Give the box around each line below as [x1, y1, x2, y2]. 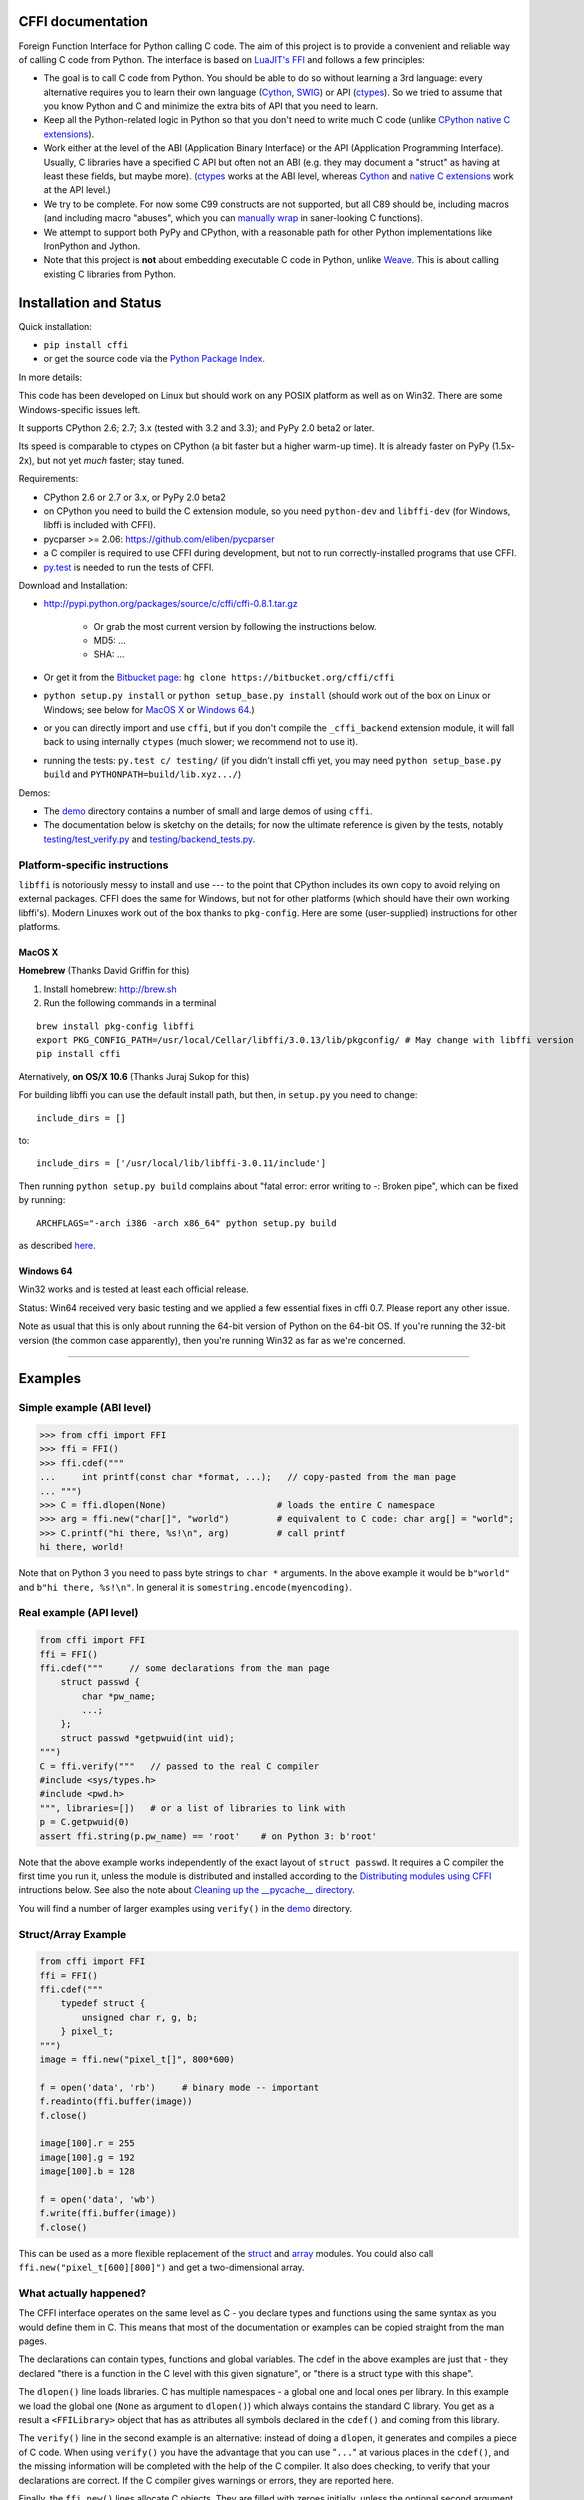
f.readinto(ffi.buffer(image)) [39, 2096, 194, 2107]
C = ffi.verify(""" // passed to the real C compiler [39, 1760, 320, 1772]
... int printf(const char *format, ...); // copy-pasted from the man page [39, 1471, 457, 1483]
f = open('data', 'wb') [39, 2193, 157, 2205]
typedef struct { [60, 1998, 146, 2009]
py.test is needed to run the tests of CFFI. [43, 561, 214, 573]
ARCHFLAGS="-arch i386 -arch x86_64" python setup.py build [36, 1217, 337, 1229]
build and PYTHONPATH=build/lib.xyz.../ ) [43, 768, 242, 780]
